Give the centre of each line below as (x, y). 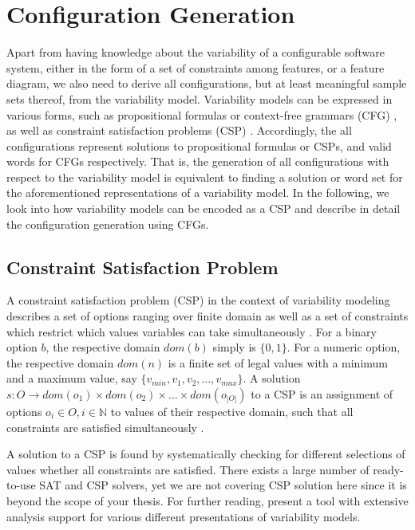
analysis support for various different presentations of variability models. (184, 516)
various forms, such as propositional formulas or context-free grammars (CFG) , (202, 114)
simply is (234, 347)
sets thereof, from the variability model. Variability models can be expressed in (200, 98)
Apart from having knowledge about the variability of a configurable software (196, 52)
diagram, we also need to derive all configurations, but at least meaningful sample (207, 83)
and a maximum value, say (72, 378)
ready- (388, 469)
